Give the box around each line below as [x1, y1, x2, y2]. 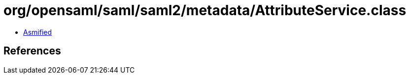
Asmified [23, 27, 52, 36]
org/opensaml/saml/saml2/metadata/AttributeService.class [3, 2, 407, 19]
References [3, 45, 61, 57]
